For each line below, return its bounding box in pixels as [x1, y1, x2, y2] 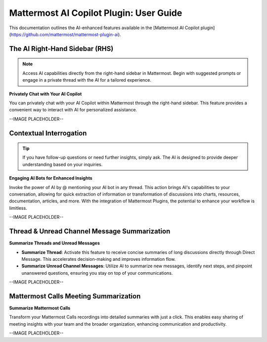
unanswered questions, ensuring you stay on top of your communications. [21, 270, 173, 276]
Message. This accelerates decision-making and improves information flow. [21, 256, 176, 262]
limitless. [9, 205, 27, 211]
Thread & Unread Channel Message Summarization [9, 227, 171, 236]
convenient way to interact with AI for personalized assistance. [9, 107, 137, 113]
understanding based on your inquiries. [22, 161, 103, 167]
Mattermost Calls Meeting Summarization [9, 292, 141, 300]
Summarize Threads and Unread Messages [9, 240, 100, 246]
